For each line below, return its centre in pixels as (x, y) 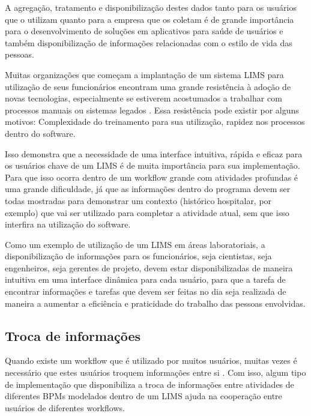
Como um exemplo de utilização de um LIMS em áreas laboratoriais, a (135, 244)
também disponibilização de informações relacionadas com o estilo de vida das (149, 42)
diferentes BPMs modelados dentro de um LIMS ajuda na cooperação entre (143, 396)
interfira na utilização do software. (68, 224)
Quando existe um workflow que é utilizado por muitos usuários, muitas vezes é (151, 360)
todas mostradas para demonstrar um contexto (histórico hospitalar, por (138, 200)
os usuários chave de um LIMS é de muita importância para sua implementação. (152, 165)
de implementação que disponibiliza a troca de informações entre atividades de (149, 384)
